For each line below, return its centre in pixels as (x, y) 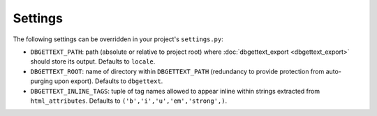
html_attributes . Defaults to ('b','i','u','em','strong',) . (128, 101)
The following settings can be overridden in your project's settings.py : (118, 39)
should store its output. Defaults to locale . (93, 61)
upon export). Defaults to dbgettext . (109, 81)
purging (42, 81)
